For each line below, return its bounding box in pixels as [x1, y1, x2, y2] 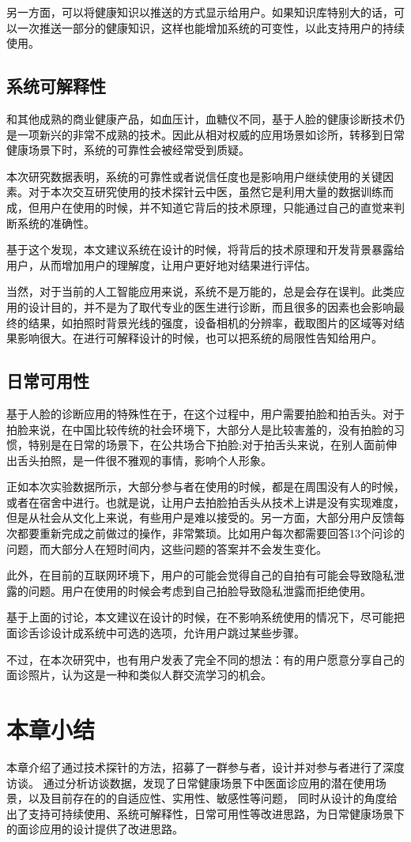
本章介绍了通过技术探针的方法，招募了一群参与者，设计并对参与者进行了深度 [6, 758, 405, 775]
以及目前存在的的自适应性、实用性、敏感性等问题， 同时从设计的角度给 [28, 790, 398, 806]
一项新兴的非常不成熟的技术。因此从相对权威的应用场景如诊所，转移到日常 [17, 126, 405, 142]
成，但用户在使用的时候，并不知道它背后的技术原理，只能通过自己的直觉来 [6, 198, 394, 215]
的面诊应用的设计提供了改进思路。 [6, 821, 183, 837]
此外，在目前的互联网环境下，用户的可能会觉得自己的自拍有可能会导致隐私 [6, 567, 394, 583]
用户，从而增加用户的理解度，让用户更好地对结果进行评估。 [6, 256, 316, 273]
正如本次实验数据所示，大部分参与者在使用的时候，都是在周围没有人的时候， [6, 478, 405, 495]
